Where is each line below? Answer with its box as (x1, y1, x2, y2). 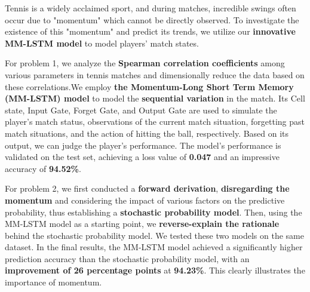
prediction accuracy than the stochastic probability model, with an (5, 252, 250, 265)
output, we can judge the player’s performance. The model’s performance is (5, 139, 281, 151)
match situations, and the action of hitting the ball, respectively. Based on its (5, 127, 289, 139)
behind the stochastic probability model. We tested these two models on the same (5, 229, 304, 241)
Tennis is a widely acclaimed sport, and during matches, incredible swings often (5, 2, 296, 14)
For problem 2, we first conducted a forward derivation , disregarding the (5, 182, 290, 195)
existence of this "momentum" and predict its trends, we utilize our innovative (5, 25, 296, 38)
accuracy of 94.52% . (5, 162, 81, 174)
